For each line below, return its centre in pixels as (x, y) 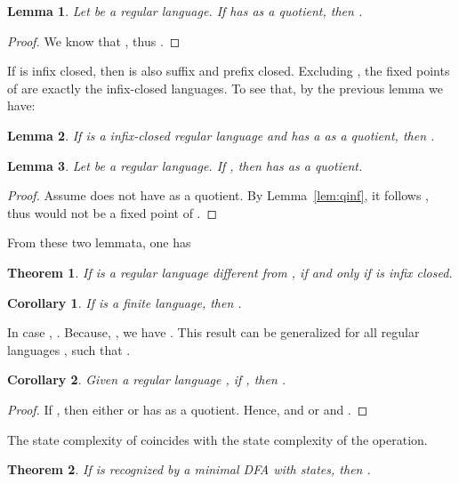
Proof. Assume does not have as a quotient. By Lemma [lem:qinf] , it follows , (218, 195)
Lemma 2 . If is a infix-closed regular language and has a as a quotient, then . (221, 135)
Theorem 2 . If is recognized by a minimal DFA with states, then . (189, 469)
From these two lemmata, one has (99, 242)
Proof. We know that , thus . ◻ (94, 40)
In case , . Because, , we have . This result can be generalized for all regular (213, 332)
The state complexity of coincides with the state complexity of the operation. (217, 439)
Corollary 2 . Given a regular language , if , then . (147, 379)
